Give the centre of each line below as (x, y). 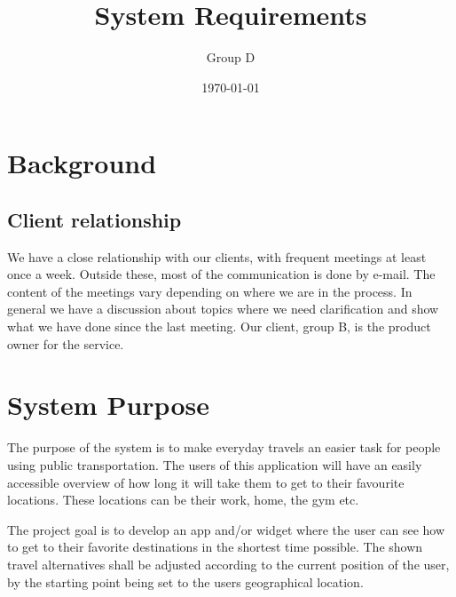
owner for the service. (66, 343)
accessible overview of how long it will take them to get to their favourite (206, 482)
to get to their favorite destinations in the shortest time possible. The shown (215, 547)
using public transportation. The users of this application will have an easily (215, 464)
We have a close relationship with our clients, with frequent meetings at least (217, 256)
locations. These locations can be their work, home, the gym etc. (183, 500)
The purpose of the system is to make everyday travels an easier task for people (224, 447)
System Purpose (108, 405)
